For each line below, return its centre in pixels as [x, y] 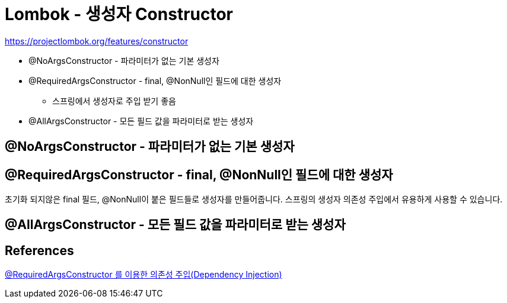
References [39, 250]
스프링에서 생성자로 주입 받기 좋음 [114, 101]
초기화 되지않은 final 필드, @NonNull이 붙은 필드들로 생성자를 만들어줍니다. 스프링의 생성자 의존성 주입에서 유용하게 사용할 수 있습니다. [254, 199]
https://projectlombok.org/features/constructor [97, 41]
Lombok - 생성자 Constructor [119, 14]
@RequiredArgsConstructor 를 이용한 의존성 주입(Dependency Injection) [144, 275]
